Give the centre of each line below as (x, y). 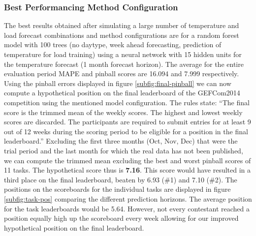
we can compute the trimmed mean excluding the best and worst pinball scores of (128, 160)
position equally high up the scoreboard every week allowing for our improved (121, 218)
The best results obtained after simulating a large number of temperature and (122, 25)
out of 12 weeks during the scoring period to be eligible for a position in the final (126, 131)
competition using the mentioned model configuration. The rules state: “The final (127, 102)
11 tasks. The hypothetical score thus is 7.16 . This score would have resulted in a (128, 170)
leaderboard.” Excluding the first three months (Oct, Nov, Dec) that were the (121, 141)
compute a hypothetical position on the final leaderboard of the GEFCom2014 (122, 93)
